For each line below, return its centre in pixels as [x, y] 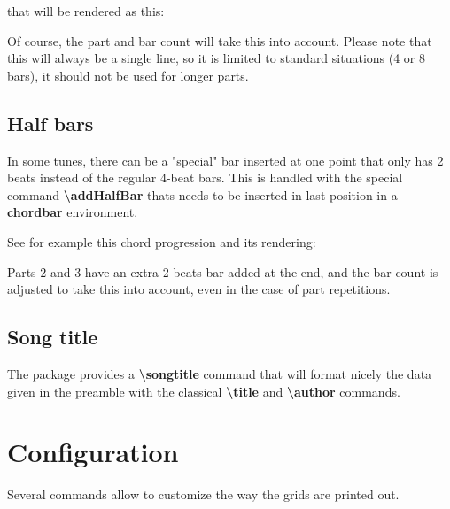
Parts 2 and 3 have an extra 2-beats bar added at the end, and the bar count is [223, 271]
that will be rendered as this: [86, 11]
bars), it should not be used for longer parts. [128, 75]
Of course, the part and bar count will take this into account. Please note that [220, 40]
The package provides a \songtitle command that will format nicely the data [220, 373]
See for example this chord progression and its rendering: [162, 241]
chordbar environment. [73, 212]
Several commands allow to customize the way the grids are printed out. [203, 494]
